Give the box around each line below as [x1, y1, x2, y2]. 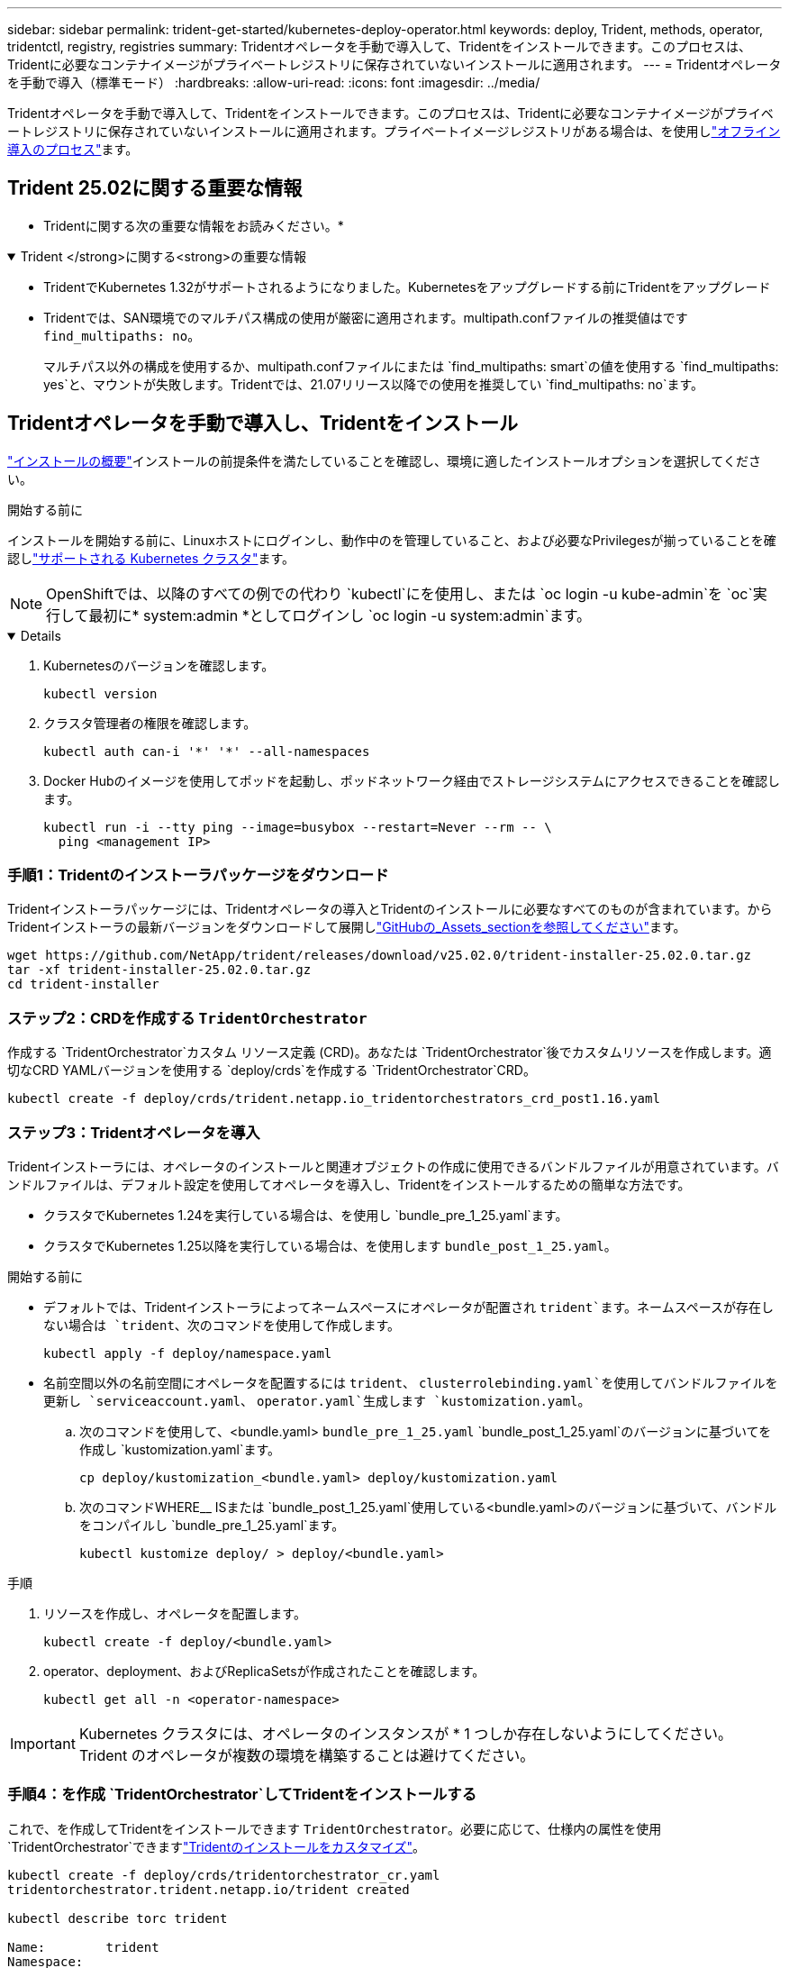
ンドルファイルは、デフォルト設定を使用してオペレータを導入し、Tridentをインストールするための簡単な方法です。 [7, 1176, 691, 1192]
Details [20, 627, 61, 643]
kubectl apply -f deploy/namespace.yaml [43, 1345, 332, 1361]
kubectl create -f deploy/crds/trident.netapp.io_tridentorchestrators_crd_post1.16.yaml [7, 1091, 660, 1107]
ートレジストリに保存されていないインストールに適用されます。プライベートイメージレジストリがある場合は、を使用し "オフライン [7, 123, 781, 139]
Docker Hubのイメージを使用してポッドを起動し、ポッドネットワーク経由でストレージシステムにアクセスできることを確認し [43, 772, 781, 788]
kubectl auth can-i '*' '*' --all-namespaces [43, 743, 370, 759]
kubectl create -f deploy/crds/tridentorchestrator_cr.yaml [7, 1867, 440, 1882]
